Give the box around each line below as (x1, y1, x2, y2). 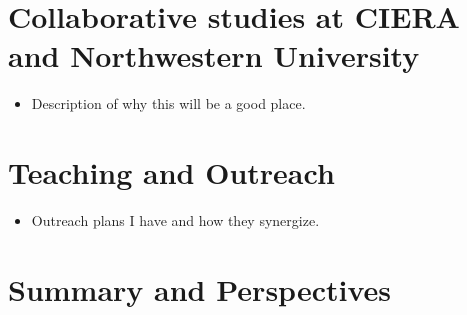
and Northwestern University (8, 35, 420, 76)
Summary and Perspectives (8, 268, 391, 309)
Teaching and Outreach (8, 152, 335, 193)
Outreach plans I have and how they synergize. (31, 210, 320, 231)
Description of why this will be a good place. (31, 93, 306, 114)
